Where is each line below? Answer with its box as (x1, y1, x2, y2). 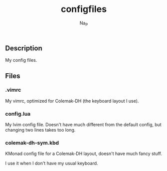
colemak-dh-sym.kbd (5, 140, 59, 147)
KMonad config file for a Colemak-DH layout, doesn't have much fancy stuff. (5, 151, 163, 157)
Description (5, 44, 42, 52)
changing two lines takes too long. (5, 127, 76, 133)
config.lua (5, 110, 31, 117)
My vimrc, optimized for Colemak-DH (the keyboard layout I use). (5, 98, 139, 104)
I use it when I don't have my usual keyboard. (5, 161, 98, 167)
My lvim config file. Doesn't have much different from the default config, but (5, 122, 162, 128)
